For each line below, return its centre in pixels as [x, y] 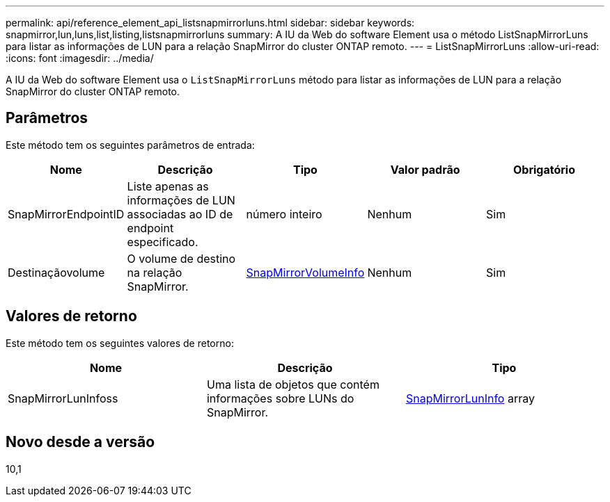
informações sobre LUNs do [280, 398]
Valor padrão [425, 169]
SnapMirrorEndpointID [66, 214]
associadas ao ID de [180, 214]
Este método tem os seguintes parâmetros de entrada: [130, 145]
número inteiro [284, 214]
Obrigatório [545, 169]
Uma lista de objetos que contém [293, 384]
